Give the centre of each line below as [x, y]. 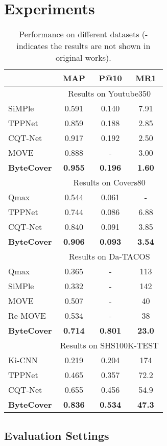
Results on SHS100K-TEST [109, 345]
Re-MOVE [27, 316]
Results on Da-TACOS [109, 256]
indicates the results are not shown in [83, 46]
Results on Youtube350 [109, 93]
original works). [83, 58]
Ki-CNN [23, 360]
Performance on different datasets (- [83, 34]
